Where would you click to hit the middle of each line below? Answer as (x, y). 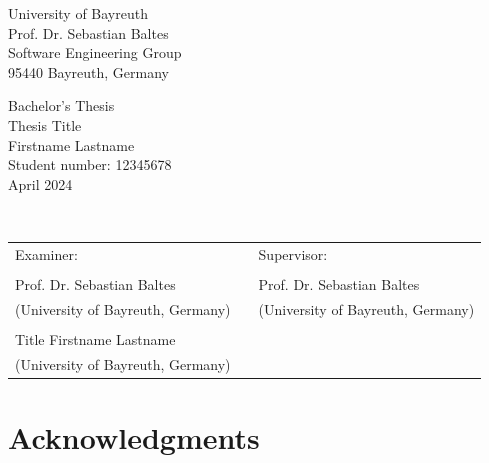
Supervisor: (293, 253)
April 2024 (40, 183)
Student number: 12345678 (90, 164)
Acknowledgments (134, 436)
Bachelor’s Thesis (61, 105)
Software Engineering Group (95, 52)
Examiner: (46, 253)
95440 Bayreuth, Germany (88, 71)
